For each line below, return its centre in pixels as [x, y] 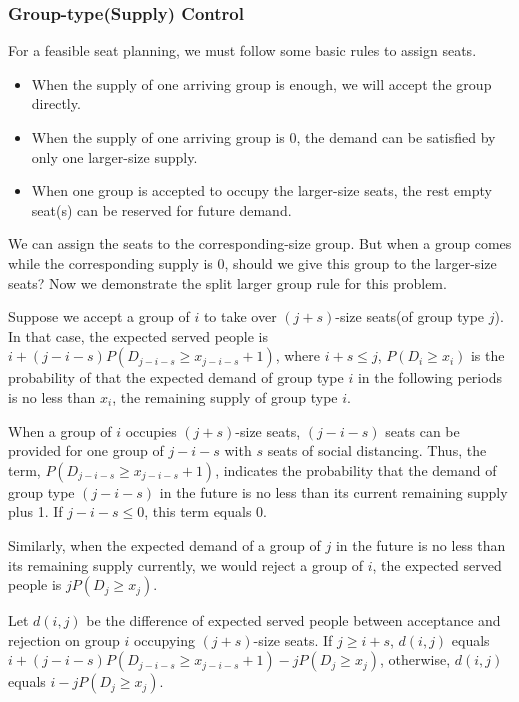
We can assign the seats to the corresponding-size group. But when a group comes [260, 243]
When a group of [60, 430]
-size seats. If [293, 639]
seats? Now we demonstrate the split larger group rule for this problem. [227, 282]
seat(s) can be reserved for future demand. [161, 209]
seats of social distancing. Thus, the [377, 450]
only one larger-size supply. [114, 156]
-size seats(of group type [410, 316]
